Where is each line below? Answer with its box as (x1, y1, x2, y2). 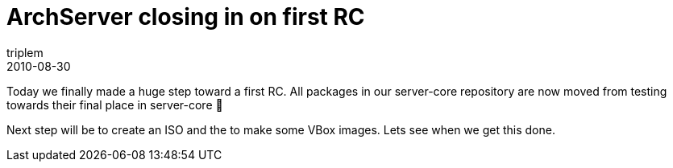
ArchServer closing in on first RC (6, 3, 365, 31)
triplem (6, 45, 44, 59)
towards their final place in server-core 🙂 (6, 97, 223, 112)
